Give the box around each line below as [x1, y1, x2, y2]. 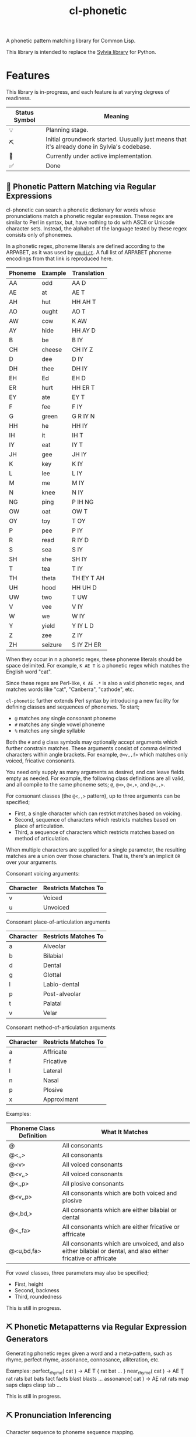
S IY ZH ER [72, 641, 101, 649]
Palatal [43, 999, 62, 1007]
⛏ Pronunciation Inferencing [6, 1410, 112, 1420]
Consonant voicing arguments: [6, 870, 80, 877]
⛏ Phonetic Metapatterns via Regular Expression [6, 1322, 187, 1332]
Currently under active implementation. [45, 152, 153, 161]
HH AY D [72, 326, 96, 335]
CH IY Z [72, 345, 93, 353]
